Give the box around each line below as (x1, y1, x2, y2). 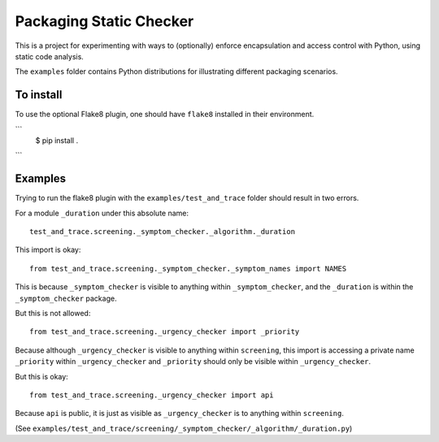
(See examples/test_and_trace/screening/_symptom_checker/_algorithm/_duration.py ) (15, 423, 353, 433)
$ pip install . (35, 136, 79, 145)
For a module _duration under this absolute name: (15, 208, 189, 218)
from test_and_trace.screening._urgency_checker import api (29, 391, 274, 400)
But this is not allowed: (15, 309, 91, 318)
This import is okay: (15, 245, 81, 255)
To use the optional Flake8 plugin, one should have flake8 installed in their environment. (15, 110, 315, 119)
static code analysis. (15, 51, 85, 61)
